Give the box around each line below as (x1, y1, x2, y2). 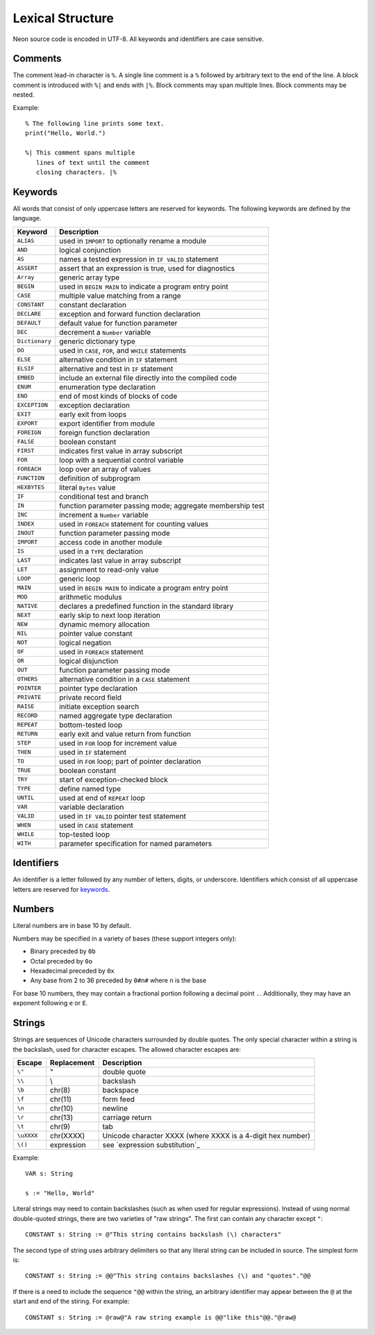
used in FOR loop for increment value (59, 738, 177, 748)
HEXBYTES (17, 483, 45, 491)
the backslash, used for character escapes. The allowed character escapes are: (12, 1045, 241, 1053)
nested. (12, 90, 35, 99)
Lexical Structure (12, 10, 114, 26)
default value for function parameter (59, 318, 178, 328)
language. (12, 214, 42, 223)
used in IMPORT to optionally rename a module (59, 236, 207, 246)
